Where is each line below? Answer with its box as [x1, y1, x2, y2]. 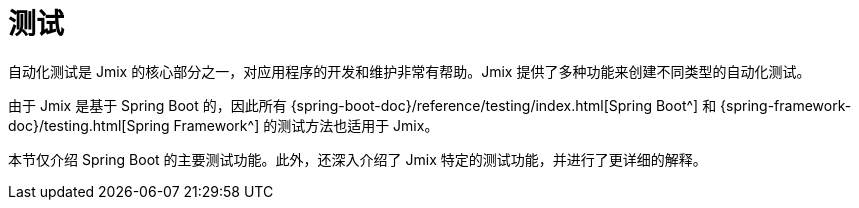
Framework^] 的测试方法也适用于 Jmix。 [173, 116, 439, 134]
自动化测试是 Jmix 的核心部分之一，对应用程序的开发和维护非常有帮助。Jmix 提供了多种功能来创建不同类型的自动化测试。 [8, 62, 811, 80]
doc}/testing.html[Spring [8, 116, 170, 134]
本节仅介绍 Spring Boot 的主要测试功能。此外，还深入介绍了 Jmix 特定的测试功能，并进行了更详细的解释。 [8, 150, 707, 168]
